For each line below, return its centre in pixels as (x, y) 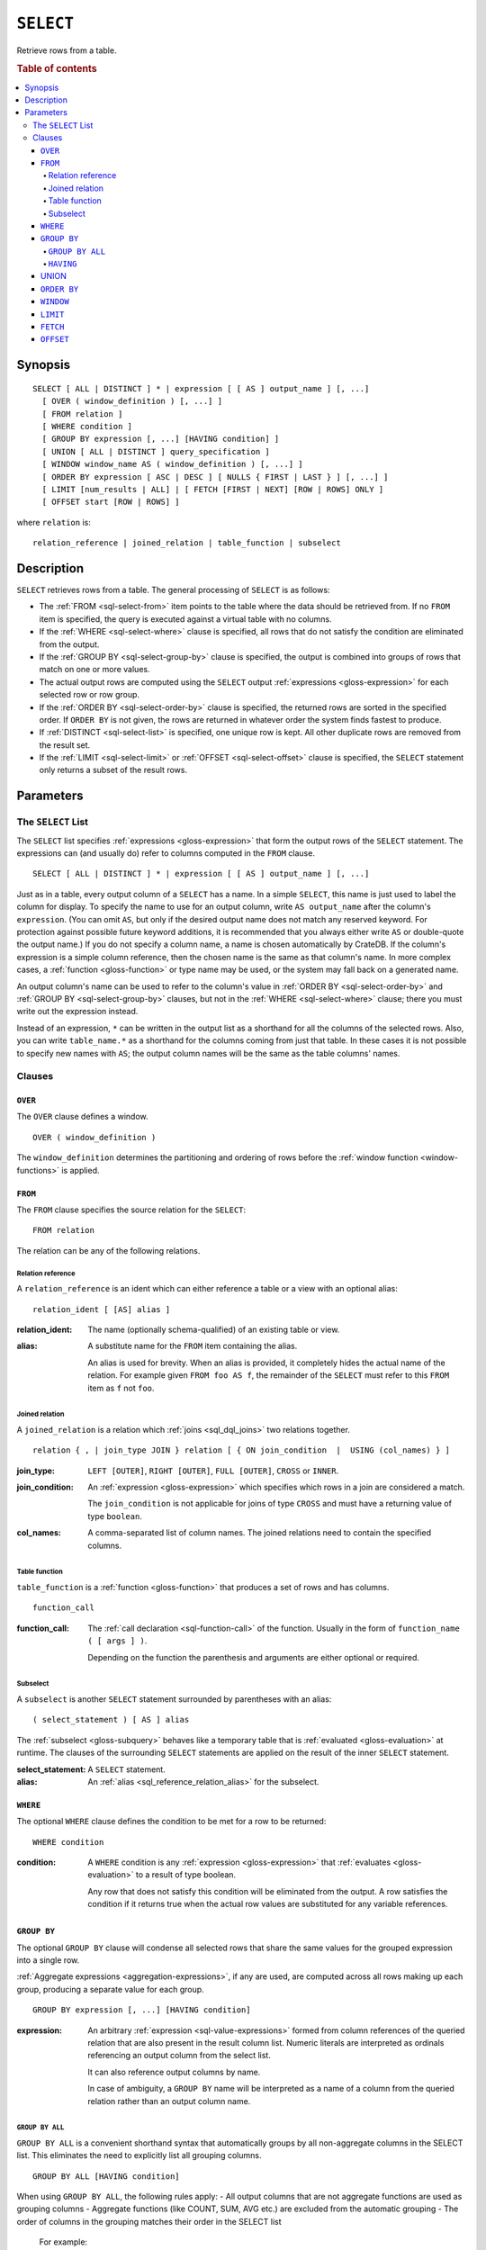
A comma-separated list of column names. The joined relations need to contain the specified (260, 1533)
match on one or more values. (94, 670)
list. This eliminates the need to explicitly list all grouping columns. (139, 2155)
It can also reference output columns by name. (174, 2072)
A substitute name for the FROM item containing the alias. (193, 1346)
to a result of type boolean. (186, 1875)
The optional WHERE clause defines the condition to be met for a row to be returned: (171, 1822)
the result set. (65, 745)
